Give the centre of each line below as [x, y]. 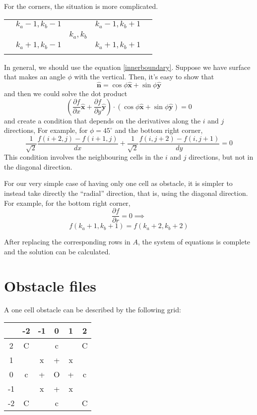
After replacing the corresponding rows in [67, 242]
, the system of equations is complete [194, 242]
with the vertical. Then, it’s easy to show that [144, 77]
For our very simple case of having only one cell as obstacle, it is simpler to [118, 183]
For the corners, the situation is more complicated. [81, 6]
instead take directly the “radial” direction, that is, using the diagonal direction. [126, 193]
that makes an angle [35, 77]
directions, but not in [221, 157]
